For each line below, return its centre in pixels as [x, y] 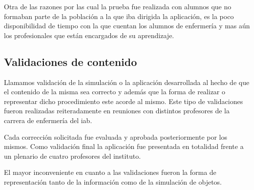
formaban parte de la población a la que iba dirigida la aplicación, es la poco [119, 16]
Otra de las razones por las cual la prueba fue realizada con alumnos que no [118, 6]
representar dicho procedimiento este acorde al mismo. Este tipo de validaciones [124, 101]
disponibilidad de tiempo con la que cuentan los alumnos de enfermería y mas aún [127, 26]
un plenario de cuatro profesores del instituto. [73, 156]
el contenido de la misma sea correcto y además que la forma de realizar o [115, 92]
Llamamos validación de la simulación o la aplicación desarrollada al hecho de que [127, 82]
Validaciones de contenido [71, 61]
